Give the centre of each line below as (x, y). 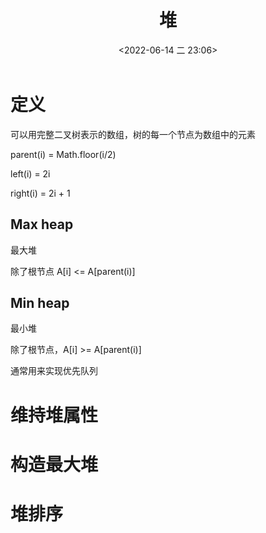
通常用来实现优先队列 (54, 371)
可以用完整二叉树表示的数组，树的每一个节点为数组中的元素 (133, 134)
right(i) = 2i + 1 (40, 193)
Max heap (42, 224)
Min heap (40, 302)
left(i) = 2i (30, 173)
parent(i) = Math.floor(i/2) (63, 154)
